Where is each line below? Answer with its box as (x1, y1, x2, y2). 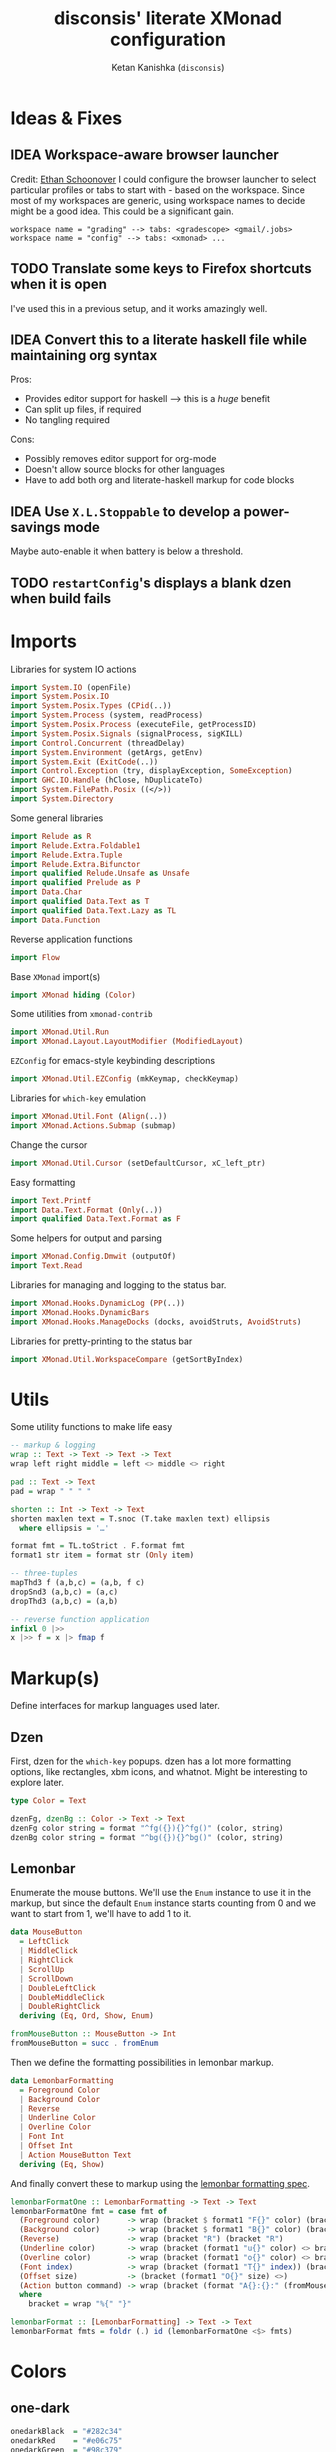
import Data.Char (10, 887, 83, 897)
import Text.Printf (10, 1195, 92, 1206)
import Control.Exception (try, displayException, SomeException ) (10, 766, 293, 776)
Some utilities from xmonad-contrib (10, 1008, 153, 1020)
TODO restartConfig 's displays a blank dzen (10, 574, 292, 591)
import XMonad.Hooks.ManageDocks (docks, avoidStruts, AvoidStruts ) (10, 1317, 302, 1327)
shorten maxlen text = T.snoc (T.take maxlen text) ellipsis (10, 1513, 271, 1524)
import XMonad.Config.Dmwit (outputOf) (10, 1252, 177, 1262)
